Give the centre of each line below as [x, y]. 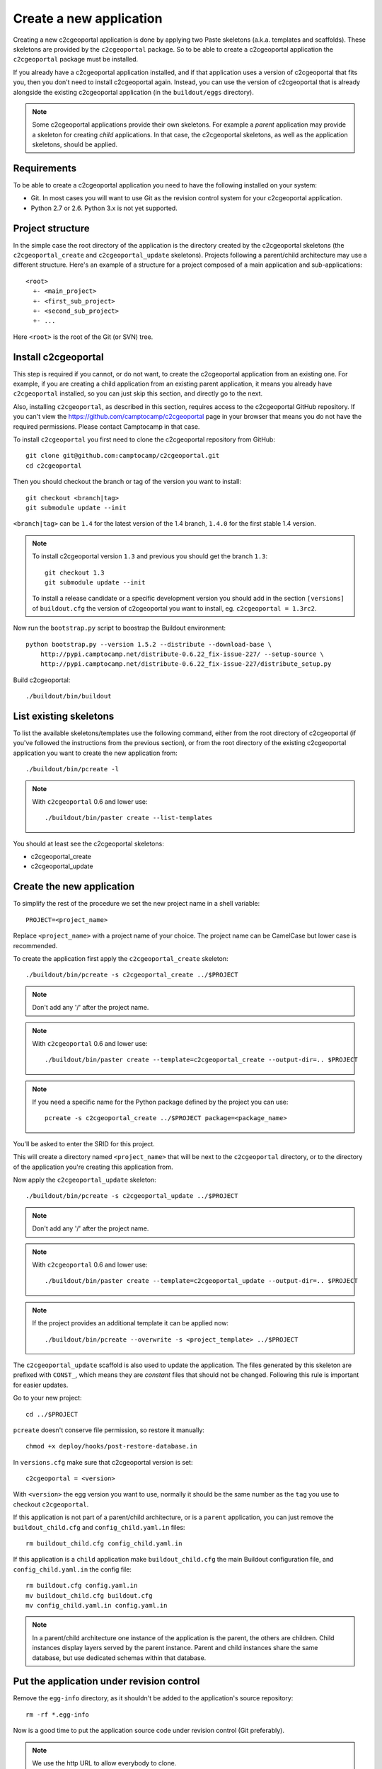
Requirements [45, 168]
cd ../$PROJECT [52, 1414]
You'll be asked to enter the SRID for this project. [84, 1143]
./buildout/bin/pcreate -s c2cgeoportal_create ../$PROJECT [132, 975]
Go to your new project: [47, 1398]
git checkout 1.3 [75, 572]
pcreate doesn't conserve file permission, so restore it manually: [109, 1430]
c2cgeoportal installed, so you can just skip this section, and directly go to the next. [138, 393]
